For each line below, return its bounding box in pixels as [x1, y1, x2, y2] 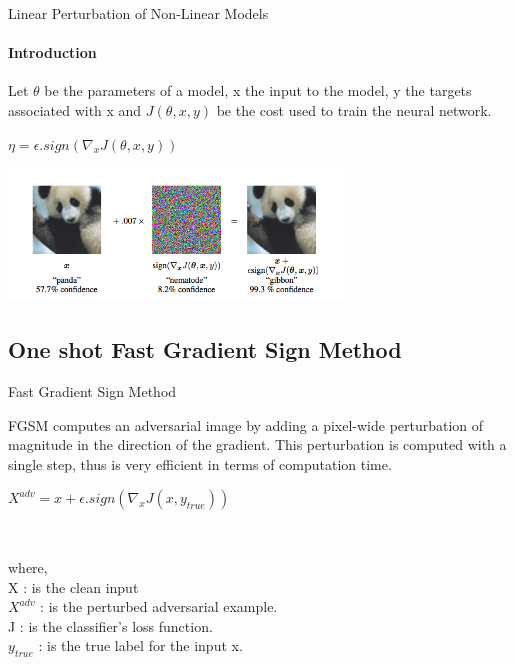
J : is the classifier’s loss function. [8, 615, 213, 636]
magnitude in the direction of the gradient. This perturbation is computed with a [8, 434, 507, 455]
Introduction [8, 42, 97, 63]
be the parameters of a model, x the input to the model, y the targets [44, 80, 472, 101]
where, [8, 557, 48, 578]
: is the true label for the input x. [38, 635, 243, 656]
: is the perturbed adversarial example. [40, 596, 278, 617]
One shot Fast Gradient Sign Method [8, 334, 402, 365]
